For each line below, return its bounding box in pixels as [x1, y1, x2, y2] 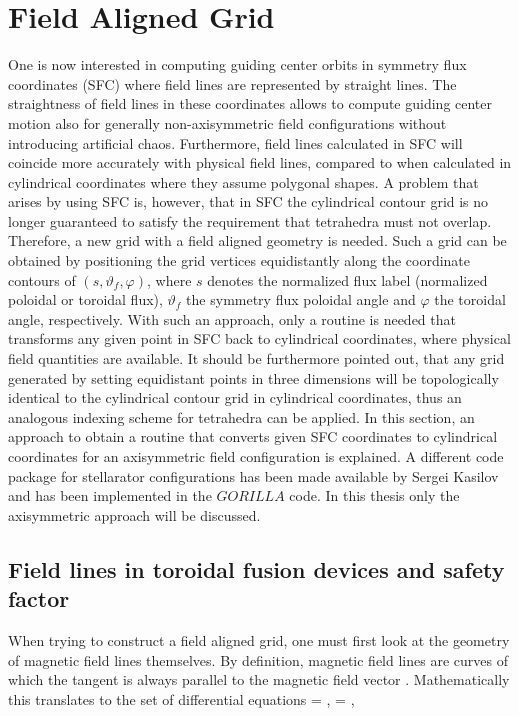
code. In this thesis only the [289, 485, 460, 506]
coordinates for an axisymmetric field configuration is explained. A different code [8, 446, 504, 466]
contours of [8, 269, 76, 290]
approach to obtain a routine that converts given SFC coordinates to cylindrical [8, 426, 498, 447]
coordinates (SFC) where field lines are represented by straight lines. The [8, 73, 457, 94]
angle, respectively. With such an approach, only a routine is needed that [8, 308, 456, 329]
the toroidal [434, 289, 506, 310]
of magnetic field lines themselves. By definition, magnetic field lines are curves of [8, 649, 508, 670]
